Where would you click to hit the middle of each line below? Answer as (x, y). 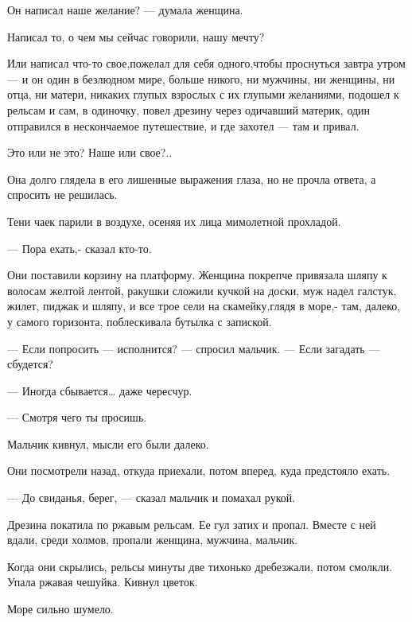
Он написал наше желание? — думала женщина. (125, 10)
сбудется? (30, 364)
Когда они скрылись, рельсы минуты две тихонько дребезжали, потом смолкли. (200, 566)
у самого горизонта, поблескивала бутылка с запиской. (140, 321)
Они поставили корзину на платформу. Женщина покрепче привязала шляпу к (197, 275)
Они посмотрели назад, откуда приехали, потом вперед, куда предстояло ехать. (199, 470)
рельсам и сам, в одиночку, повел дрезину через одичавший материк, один (189, 109)
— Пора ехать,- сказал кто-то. (80, 248)
